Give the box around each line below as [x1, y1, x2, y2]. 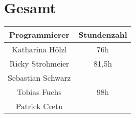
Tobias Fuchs [17, 86, 62, 98]
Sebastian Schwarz [8, 72, 71, 84]
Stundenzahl [78, 29, 127, 41]
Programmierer [9, 29, 69, 41]
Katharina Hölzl [12, 44, 67, 55]
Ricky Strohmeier [9, 58, 69, 70]
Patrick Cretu [16, 100, 63, 112]
